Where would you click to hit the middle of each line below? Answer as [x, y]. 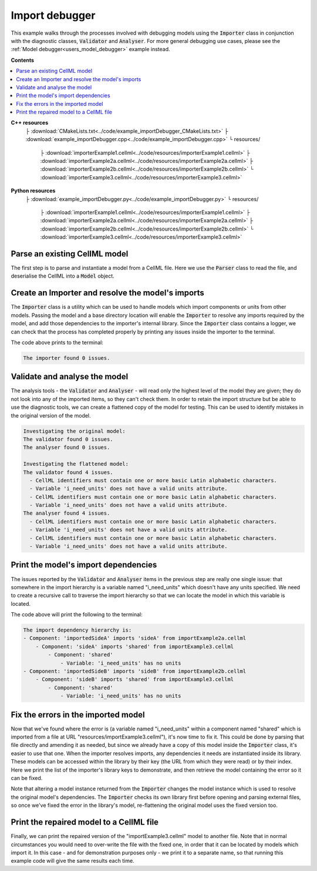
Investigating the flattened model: [76, 464]
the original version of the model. [51, 415]
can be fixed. [27, 778]
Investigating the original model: [74, 431]
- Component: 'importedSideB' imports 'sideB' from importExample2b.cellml [135, 671]
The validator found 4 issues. [68, 472]
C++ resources [30, 123]
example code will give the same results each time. [72, 861]
